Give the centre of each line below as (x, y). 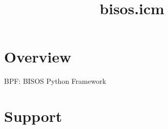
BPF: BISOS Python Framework (55, 81)
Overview (38, 57)
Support (33, 116)
